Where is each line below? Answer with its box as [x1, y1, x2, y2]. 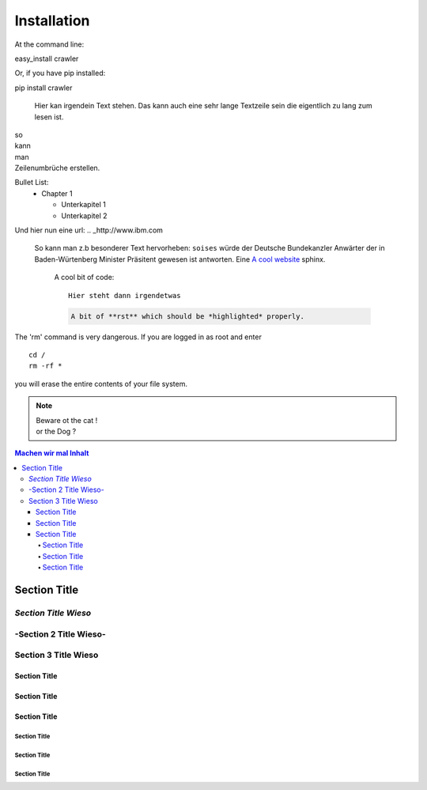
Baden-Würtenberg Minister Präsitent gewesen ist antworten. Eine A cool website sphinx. [34, 254, 326, 264]
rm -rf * [28, 361, 62, 371]
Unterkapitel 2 [61, 210, 108, 221]
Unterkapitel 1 [61, 200, 106, 210]
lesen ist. [34, 112, 64, 122]
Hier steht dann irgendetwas [68, 291, 181, 300]
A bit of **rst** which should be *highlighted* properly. [70, 312, 304, 320]
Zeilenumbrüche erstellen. [14, 163, 100, 173]
